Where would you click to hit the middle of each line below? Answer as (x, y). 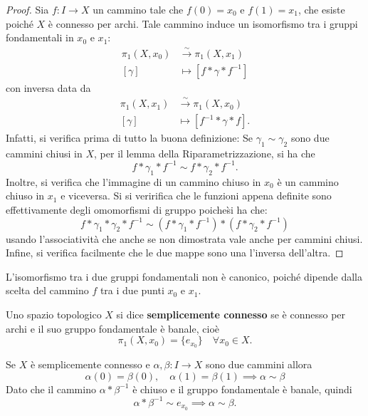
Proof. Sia (27, 9)
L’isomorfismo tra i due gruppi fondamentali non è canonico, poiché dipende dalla (184, 276)
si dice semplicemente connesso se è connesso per (231, 314)
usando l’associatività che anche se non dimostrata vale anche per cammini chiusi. (184, 238)
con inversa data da (48, 87)
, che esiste (321, 9)
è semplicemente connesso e (90, 364)
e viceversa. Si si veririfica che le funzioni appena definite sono (196, 196)
